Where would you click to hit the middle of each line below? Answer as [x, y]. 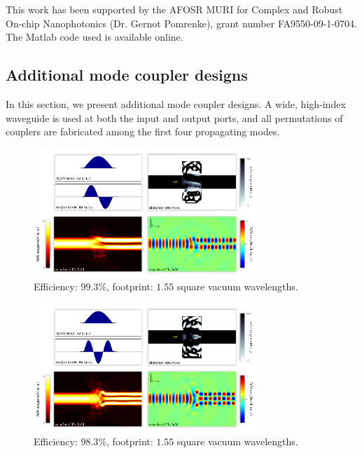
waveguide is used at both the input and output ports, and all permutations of [174, 117]
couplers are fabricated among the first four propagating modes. [143, 131]
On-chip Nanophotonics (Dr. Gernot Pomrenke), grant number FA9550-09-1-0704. [181, 23]
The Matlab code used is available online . [95, 37]
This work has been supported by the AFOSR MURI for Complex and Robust [174, 9]
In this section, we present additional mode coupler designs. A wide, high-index [176, 103]
